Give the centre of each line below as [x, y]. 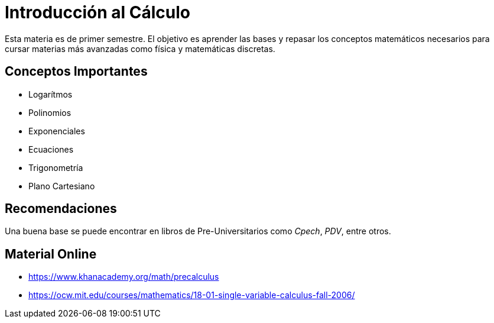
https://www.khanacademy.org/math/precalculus [124, 277]
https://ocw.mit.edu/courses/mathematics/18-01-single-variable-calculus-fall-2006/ [192, 295]
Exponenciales [57, 131]
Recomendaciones [61, 209]
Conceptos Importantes [76, 72]
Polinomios [50, 112]
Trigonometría [56, 167]
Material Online [51, 254]
